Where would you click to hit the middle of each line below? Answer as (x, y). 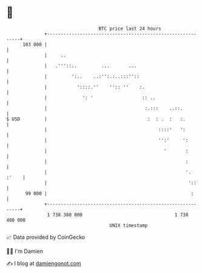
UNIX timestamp (129, 225)
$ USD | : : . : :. (96, 119)
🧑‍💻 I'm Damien (25, 251)
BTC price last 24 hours (130, 29)
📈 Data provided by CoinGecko (46, 237)
